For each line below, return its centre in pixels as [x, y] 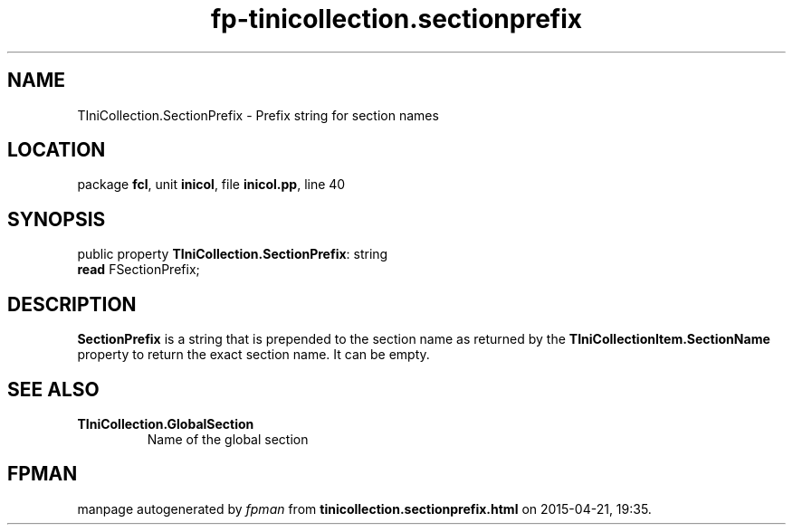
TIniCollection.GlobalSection [166, 423]
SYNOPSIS [57, 219]
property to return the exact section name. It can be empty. [253, 355]
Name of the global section [228, 439]
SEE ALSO [53, 389]
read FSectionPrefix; [139, 270]
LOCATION [57, 150]
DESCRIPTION [72, 304]
